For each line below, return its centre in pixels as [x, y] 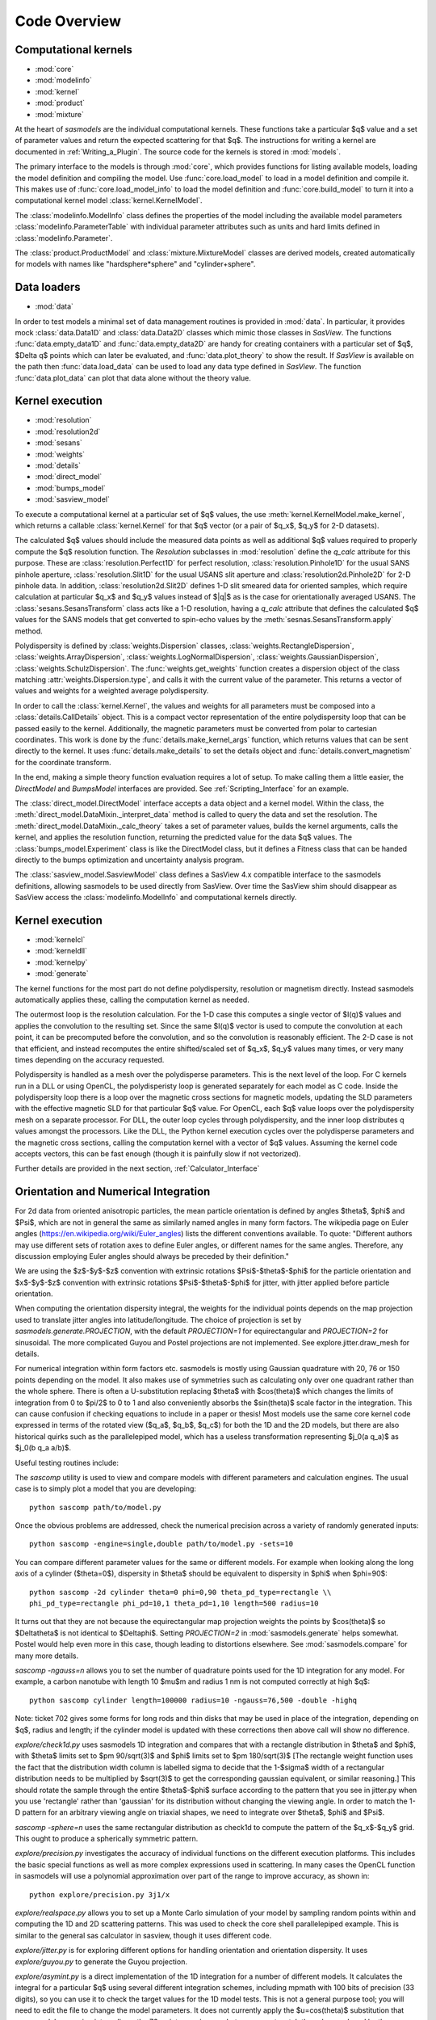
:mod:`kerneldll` [61, 951]
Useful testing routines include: [67, 1462]
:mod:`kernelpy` [61, 962]
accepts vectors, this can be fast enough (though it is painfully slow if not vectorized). [158, 1154]
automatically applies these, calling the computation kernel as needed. [132, 999]
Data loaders [48, 287]
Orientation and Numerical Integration [113, 1192]
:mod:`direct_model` [69, 477]
